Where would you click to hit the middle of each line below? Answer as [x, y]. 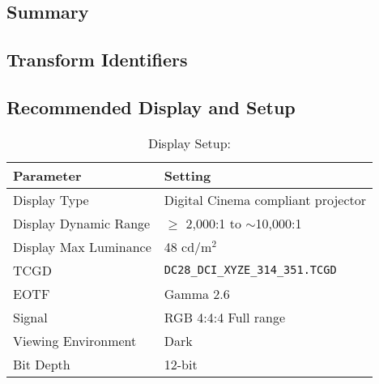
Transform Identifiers [97, 59]
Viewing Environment [75, 340]
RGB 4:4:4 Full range [225, 317]
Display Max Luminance [82, 246]
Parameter [47, 175]
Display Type [51, 199]
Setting [187, 175]
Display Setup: [189, 143]
